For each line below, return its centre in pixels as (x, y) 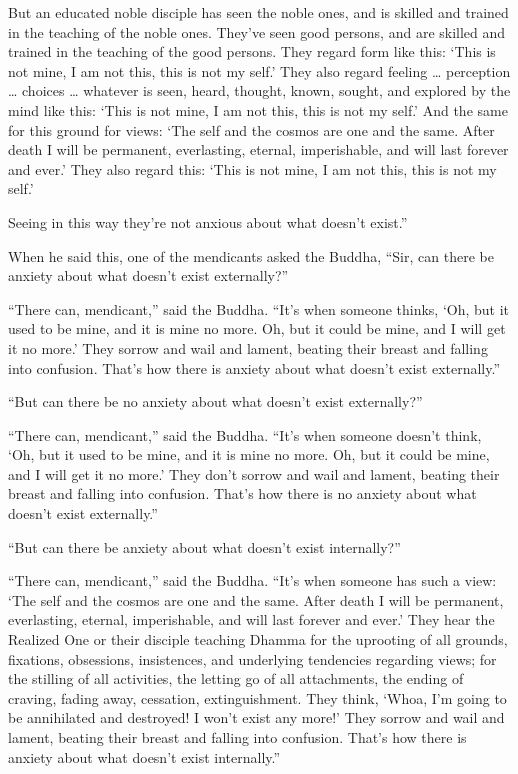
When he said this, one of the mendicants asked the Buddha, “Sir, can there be (251, 255)
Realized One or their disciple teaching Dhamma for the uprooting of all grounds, (258, 639)
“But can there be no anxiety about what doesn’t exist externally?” (215, 401)
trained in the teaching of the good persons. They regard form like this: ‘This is (252, 51)
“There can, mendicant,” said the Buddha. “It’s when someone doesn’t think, (245, 434)
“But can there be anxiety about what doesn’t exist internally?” (204, 546)
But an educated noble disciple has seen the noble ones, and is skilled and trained (258, 12)
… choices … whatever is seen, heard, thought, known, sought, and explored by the (259, 90)
